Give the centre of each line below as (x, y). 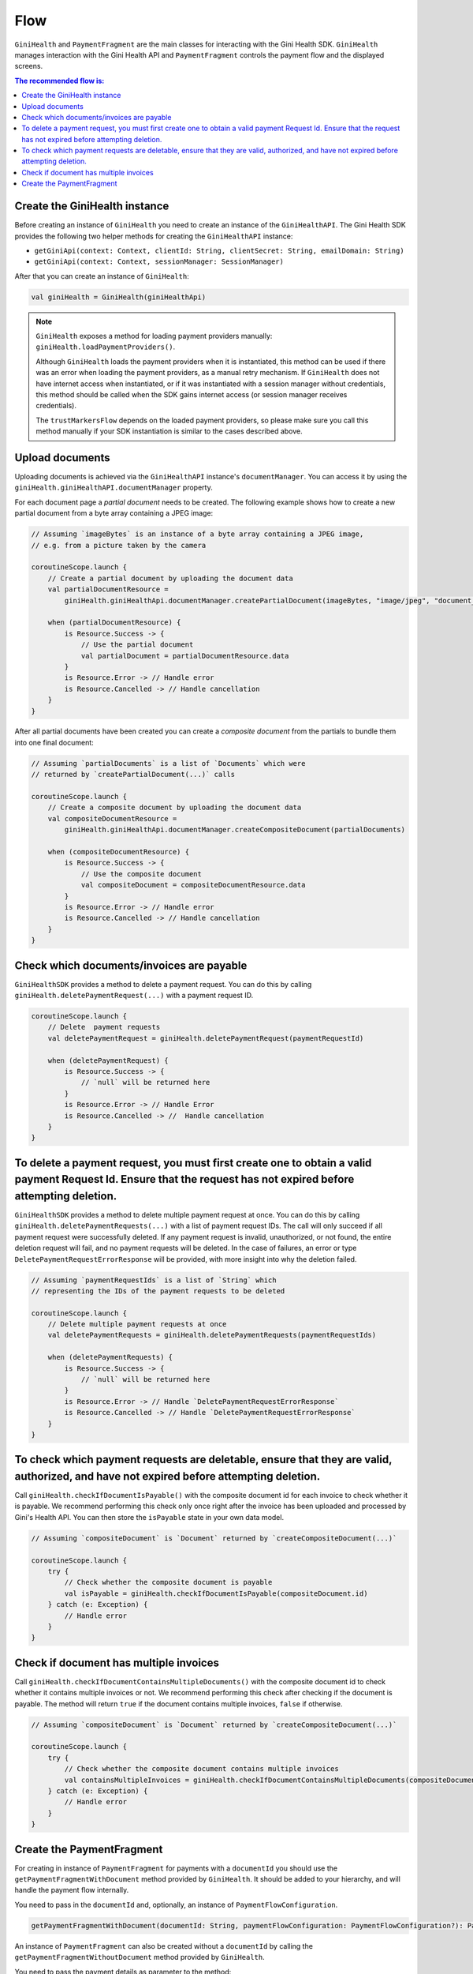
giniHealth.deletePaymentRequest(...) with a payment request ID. (134, 995)
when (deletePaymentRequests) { (110, 1357)
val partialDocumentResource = (108, 589)
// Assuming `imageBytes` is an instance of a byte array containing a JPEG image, (197, 534)
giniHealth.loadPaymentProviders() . (106, 347)
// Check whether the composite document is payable (168, 1582)
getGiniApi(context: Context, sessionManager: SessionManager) (159, 262)
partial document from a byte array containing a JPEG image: (114, 513)
